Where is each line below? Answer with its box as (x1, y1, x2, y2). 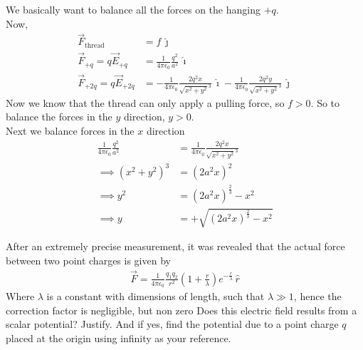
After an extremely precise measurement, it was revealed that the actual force (6, 239, 345, 254)
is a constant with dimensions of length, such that (46, 289, 265, 303)
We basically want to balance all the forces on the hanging (6, 2, 261, 16)
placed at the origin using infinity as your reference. (6, 330, 231, 345)
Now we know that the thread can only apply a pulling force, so (6, 95, 285, 110)
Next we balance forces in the (6, 123, 135, 138)
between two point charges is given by (6, 252, 171, 267)
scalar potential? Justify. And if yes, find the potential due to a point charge (6, 316, 339, 331)
